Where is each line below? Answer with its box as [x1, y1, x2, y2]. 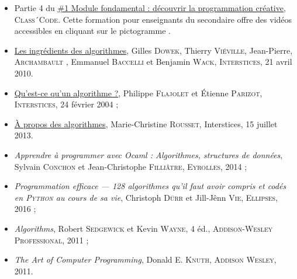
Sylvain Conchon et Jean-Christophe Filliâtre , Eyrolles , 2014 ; [14, 160, 247, 172]
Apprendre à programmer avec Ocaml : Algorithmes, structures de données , [14, 148, 283, 161]
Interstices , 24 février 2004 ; [14, 98, 119, 110]
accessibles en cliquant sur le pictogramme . [14, 25, 171, 37]
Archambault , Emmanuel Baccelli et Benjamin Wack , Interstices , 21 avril [14, 55, 292, 68]
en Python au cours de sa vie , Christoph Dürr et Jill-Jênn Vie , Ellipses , [14, 191, 278, 203]
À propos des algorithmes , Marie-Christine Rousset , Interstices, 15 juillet [14, 117, 278, 130]
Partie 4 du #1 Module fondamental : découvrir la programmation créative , [14, 2, 286, 13]
